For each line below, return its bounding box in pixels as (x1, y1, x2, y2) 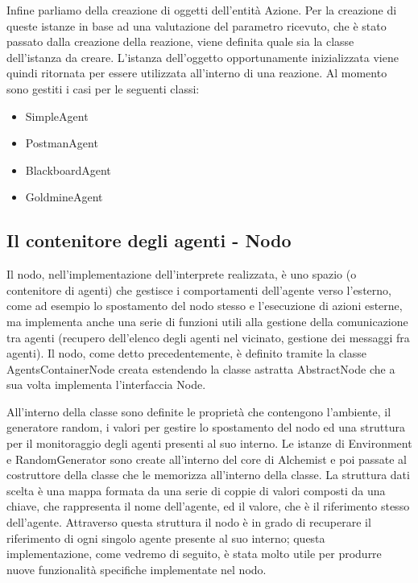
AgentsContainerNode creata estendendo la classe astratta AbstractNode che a (6, 360, 395, 377)
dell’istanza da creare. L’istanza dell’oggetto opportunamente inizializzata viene (6, 48, 399, 65)
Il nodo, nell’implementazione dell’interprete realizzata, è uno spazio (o (6, 266, 357, 283)
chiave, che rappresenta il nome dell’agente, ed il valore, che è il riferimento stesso (6, 498, 410, 515)
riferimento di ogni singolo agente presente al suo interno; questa (6, 529, 325, 546)
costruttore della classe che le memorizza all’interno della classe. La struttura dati (6, 466, 410, 483)
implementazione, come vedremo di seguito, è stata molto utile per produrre (6, 545, 382, 562)
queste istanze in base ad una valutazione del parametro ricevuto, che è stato (6, 17, 387, 34)
